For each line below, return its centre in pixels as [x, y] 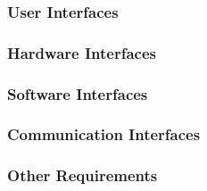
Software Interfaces [78, 93]
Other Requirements [83, 175]
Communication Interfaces [104, 134]
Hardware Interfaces [82, 52]
